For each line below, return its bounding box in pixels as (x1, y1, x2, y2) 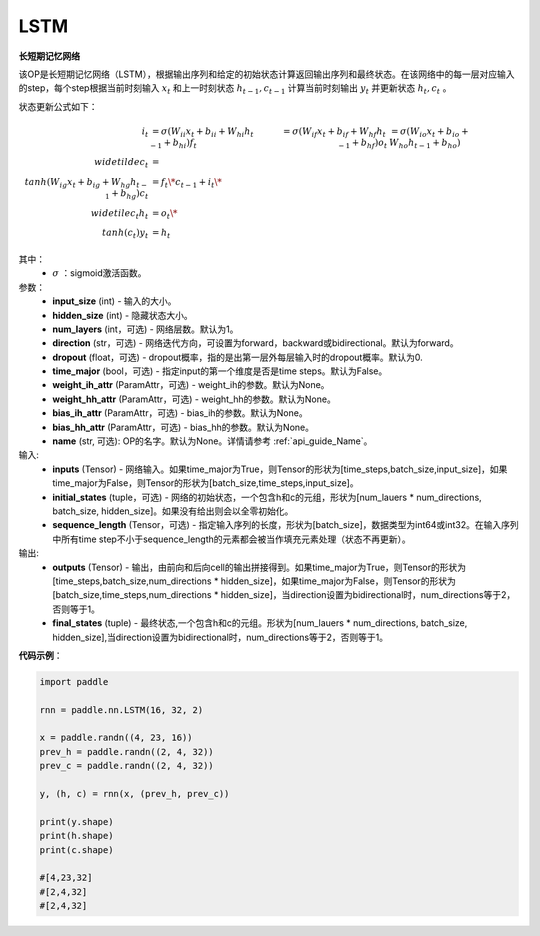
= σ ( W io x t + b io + (390, 125, 469, 139)
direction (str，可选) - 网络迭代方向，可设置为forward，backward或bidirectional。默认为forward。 (52, 337, 459, 349)
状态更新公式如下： (18, 100, 98, 112)
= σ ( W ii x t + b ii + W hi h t (151, 125, 254, 139)
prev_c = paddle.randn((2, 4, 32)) (39, 760, 214, 772)
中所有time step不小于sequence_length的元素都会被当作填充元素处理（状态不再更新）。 (52, 533, 412, 545)
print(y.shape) (39, 816, 114, 827)
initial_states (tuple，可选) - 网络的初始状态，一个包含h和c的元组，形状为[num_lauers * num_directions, (52, 491, 482, 503)
